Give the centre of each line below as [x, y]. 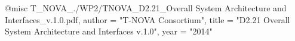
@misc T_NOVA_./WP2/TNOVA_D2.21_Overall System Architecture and [146, 8]
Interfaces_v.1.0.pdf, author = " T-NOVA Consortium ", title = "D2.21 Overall [147, 19]
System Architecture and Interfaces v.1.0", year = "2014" [109, 31]
